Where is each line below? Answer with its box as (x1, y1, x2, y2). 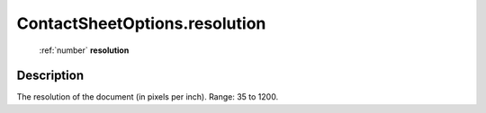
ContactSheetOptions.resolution (16, 13, 266, 33)
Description (16, 68, 85, 83)
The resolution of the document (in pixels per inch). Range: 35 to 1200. (16, 91, 279, 102)
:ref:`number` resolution (39, 45, 130, 56)
